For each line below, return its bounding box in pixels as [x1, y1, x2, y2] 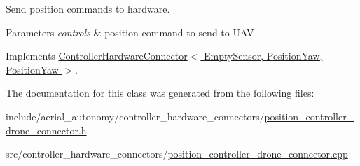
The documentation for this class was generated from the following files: [6, 85, 314, 100]
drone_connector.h [6, 123, 87, 137]
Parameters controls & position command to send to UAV [6, 25, 254, 39]
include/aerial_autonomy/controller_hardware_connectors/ [6, 109, 265, 123]
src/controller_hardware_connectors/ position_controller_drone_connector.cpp [6, 146, 348, 161]
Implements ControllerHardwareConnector [6, 48, 188, 63]
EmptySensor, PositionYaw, [203, 48, 323, 63]
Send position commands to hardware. [6, 1, 170, 15]
